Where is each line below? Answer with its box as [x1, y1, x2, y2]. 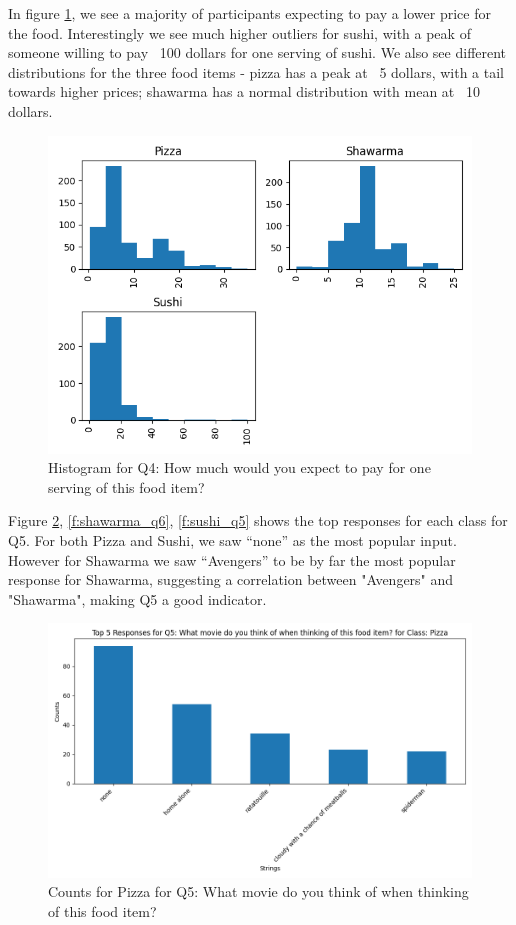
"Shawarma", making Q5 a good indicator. [8, 588, 267, 609]
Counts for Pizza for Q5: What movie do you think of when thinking [48, 881, 469, 902]
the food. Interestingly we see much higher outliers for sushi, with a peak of [8, 22, 471, 43]
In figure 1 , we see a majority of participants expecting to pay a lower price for [8, 3, 491, 23]
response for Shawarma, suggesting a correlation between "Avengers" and [8, 569, 454, 590]
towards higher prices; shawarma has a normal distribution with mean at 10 [8, 81, 480, 102]
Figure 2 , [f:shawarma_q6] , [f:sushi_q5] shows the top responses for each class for [8, 510, 508, 531]
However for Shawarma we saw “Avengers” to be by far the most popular [8, 549, 456, 570]
